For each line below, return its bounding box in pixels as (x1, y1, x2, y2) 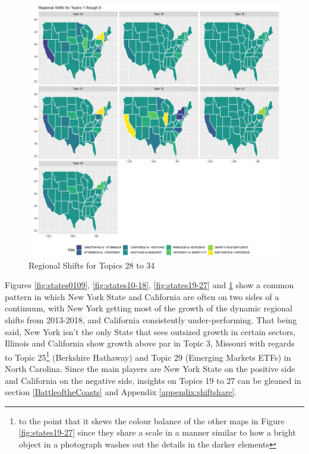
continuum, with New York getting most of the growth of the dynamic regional (5, 302, 292, 314)
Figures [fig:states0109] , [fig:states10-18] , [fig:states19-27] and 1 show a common (5, 279, 294, 291)
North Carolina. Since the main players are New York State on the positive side (5, 362, 295, 374)
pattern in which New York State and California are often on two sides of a (5, 290, 279, 302)
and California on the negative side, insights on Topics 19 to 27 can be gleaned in (5, 374, 301, 386)
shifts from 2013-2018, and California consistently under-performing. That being (5, 313, 297, 326)
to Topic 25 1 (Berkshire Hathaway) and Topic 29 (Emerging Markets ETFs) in (5, 349, 291, 363)
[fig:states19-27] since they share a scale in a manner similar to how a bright (18, 426, 296, 439)
